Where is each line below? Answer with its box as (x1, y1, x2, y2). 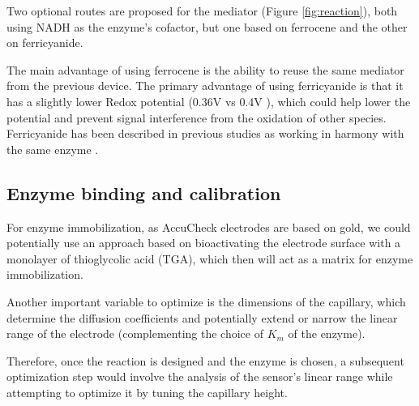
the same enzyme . (6, 140, 99, 157)
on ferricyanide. (6, 34, 83, 51)
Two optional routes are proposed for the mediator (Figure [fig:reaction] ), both (6, 2, 398, 19)
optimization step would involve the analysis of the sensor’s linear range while (6, 368, 393, 385)
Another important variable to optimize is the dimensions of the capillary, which (6, 293, 406, 310)
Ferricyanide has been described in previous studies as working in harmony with (6, 125, 404, 142)
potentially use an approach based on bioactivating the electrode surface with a (6, 234, 401, 251)
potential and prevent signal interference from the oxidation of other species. (6, 109, 387, 126)
